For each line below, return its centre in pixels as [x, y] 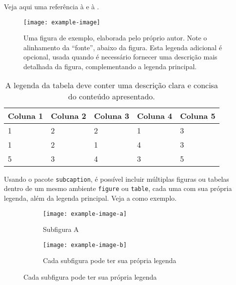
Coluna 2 [69, 115]
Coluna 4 [155, 115]
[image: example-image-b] [85, 245]
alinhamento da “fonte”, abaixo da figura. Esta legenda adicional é [123, 47]
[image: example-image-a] [85, 214]
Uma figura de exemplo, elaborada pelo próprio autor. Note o [115, 38]
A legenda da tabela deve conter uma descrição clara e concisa [111, 85]
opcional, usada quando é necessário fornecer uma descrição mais [120, 57]
